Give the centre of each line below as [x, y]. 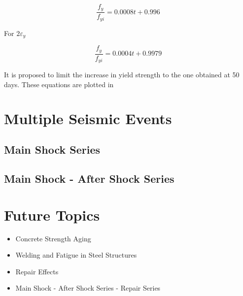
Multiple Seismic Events [88, 118]
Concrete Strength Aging [53, 238]
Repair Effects [37, 271]
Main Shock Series [52, 149]
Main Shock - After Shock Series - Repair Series [88, 288]
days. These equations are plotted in [59, 84]
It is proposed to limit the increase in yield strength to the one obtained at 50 [122, 75]
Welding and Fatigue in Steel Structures [76, 255]
